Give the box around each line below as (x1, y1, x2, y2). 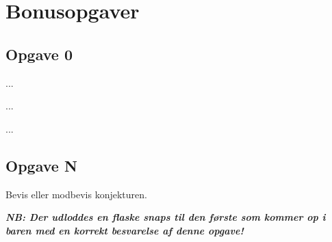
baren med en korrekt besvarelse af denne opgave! (5, 223, 244, 237)
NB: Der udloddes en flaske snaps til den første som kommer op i (5, 210, 326, 224)
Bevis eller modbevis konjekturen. (5, 187, 147, 201)
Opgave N (5, 154, 77, 176)
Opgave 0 (5, 43, 73, 64)
